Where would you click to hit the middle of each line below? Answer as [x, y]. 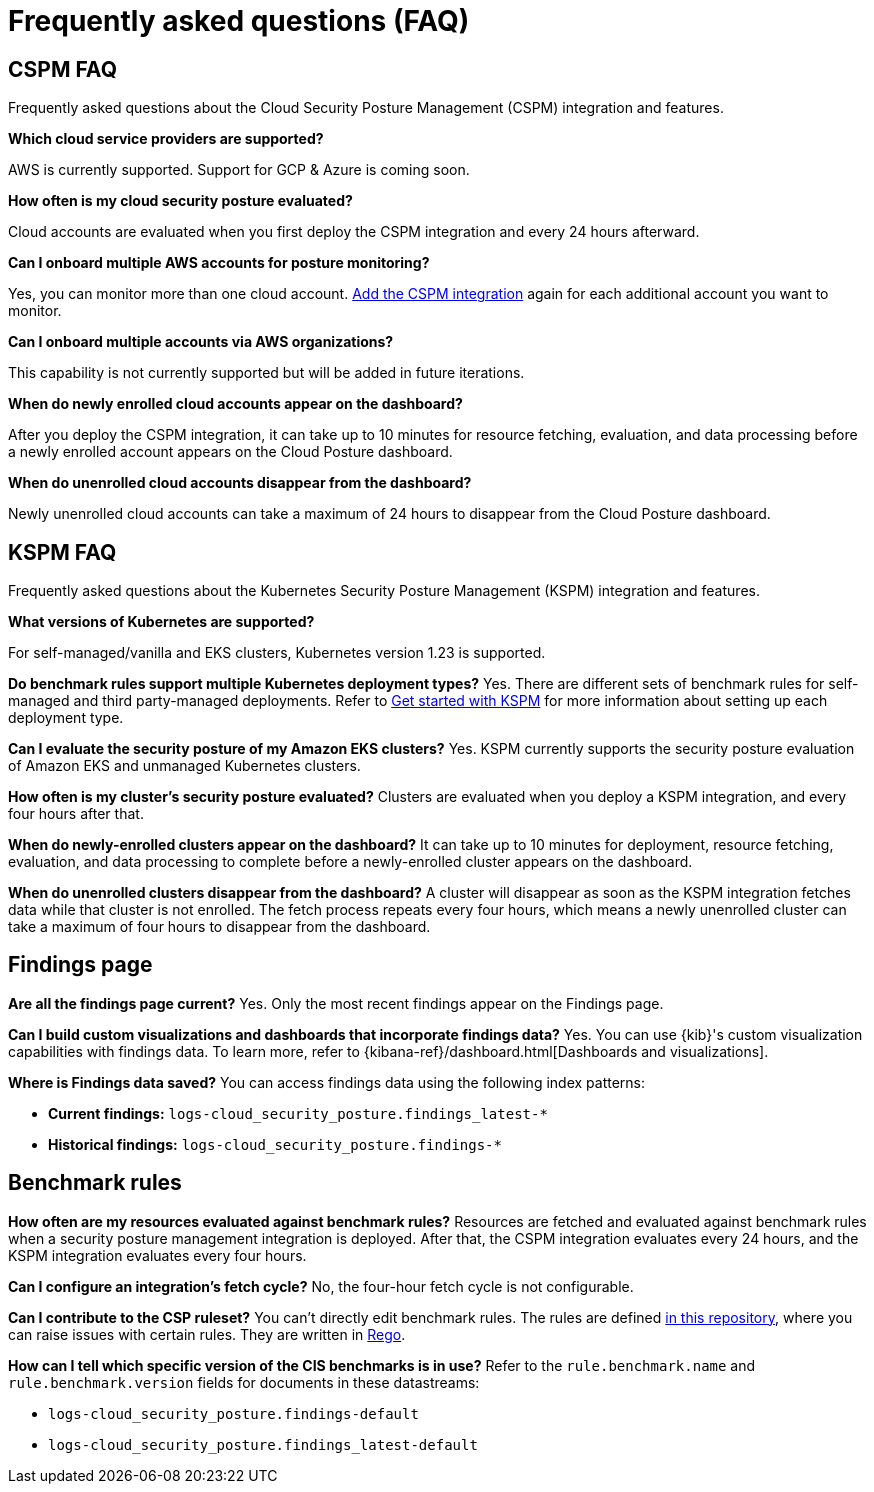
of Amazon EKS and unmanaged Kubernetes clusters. [184, 766]
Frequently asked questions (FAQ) [239, 21]
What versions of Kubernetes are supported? [161, 622]
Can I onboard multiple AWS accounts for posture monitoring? [219, 263]
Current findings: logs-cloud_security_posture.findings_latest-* [298, 1113]
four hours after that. [76, 814]
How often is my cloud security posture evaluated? [180, 201]
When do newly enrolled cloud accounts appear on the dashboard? [235, 404]
